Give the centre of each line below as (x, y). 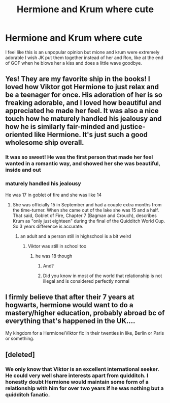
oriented (19, 135)
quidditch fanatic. (28, 394)
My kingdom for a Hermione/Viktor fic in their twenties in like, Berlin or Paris (85, 333)
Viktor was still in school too (57, 246)
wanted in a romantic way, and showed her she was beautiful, (83, 164)
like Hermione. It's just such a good (91, 135)
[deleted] (20, 354)
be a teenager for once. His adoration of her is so (84, 95)
